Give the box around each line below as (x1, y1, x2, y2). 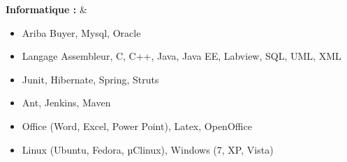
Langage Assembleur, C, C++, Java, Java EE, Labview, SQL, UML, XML (22, 49, 341, 63)
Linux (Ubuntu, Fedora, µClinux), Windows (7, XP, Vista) (22, 142, 274, 156)
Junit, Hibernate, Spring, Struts (22, 72, 159, 86)
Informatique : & (6, 2, 87, 16)
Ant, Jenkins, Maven (22, 95, 111, 110)
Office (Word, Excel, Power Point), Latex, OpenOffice (22, 118, 252, 133)
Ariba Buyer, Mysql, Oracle (22, 25, 141, 40)
